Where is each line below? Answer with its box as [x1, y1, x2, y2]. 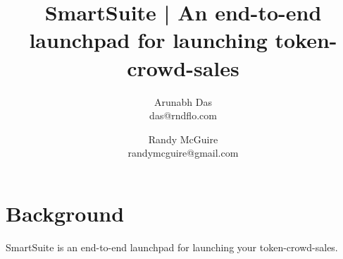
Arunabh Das [154, 94, 212, 109]
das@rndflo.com [149, 108, 217, 123]
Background [6, 198, 125, 227]
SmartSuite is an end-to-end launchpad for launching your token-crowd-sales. [6, 239, 338, 254]
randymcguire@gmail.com [127, 145, 239, 160]
